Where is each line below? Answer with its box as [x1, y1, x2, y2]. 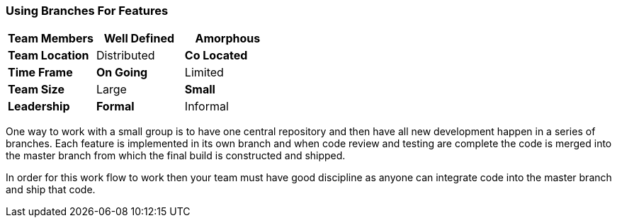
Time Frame [8, 65, 73, 80]
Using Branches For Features [6, 4, 169, 18]
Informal [184, 99, 229, 114]
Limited [184, 65, 224, 80]
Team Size [8, 82, 64, 97]
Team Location [8, 48, 89, 63]
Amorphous [195, 31, 261, 46]
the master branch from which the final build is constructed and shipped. [6, 149, 346, 162]
